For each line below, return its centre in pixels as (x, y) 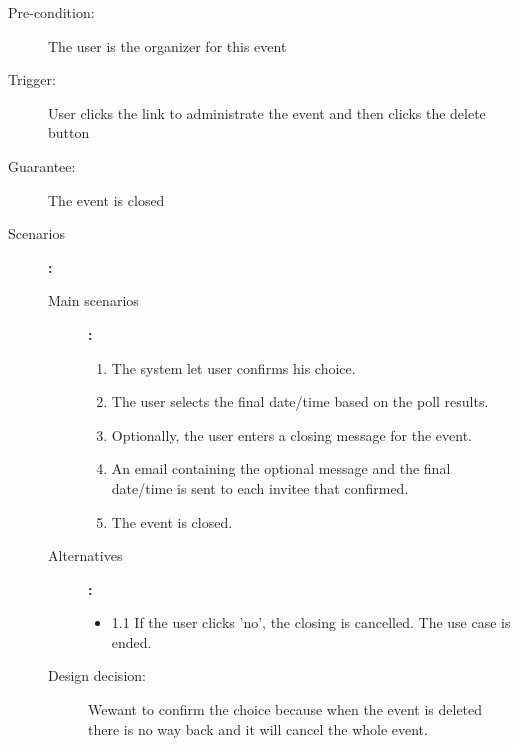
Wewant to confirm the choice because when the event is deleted (285, 709)
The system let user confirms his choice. (233, 367)
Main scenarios (93, 300)
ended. (131, 641)
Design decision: (97, 675)
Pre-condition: (51, 12)
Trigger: (32, 79)
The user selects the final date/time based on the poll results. (300, 401)
